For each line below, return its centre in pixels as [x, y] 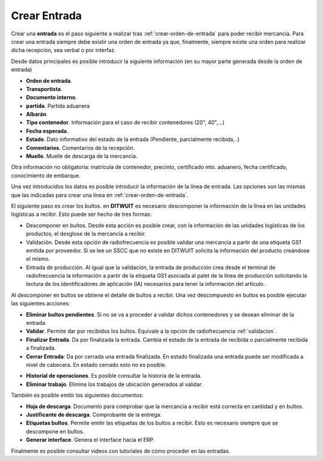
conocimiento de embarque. [46, 175]
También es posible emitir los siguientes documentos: [77, 395]
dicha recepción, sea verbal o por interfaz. [63, 50]
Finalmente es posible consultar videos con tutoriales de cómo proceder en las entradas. [121, 451]
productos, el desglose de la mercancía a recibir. [86, 234]
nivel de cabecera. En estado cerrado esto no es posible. [96, 365]
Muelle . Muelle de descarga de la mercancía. [82, 156]
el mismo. [38, 259]
